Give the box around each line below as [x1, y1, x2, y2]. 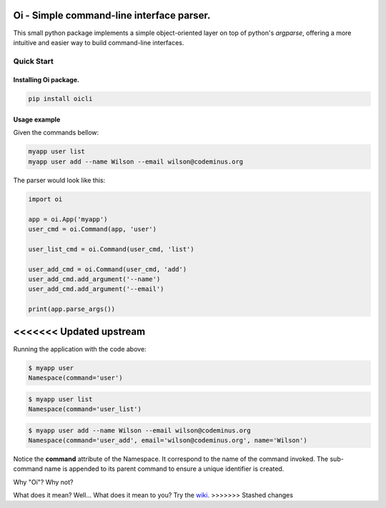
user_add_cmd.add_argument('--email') [28, 285, 164, 293]
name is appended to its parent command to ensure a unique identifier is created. [44, 464, 284, 473]
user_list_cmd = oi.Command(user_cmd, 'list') [28, 245, 194, 253]
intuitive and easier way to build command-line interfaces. [13, 38, 184, 46]
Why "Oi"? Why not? [13, 477, 74, 486]
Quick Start [13, 56, 54, 66]
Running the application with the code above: [13, 344, 147, 353]
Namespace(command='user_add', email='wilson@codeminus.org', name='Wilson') [28, 436, 307, 444]
